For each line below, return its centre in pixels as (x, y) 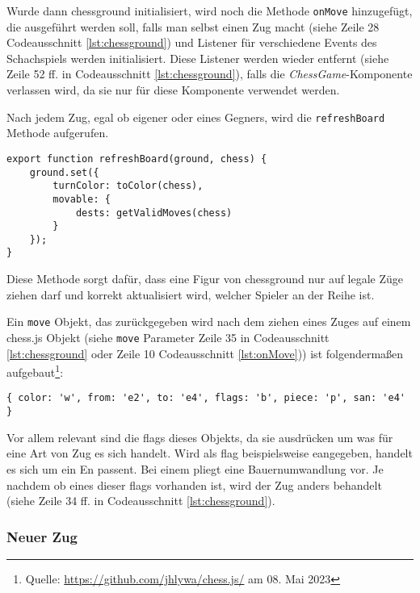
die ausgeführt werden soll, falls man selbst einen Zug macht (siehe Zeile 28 (193, 26)
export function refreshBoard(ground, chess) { (137, 159)
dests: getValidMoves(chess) (154, 213)
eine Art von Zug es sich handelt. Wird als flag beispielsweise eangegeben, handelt (210, 453)
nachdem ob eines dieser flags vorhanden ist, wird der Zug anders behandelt (194, 484)
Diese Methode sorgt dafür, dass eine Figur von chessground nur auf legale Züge (205, 279)
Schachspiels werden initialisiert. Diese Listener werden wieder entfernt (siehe (198, 58)
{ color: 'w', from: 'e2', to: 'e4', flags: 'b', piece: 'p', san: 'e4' (206, 398)
